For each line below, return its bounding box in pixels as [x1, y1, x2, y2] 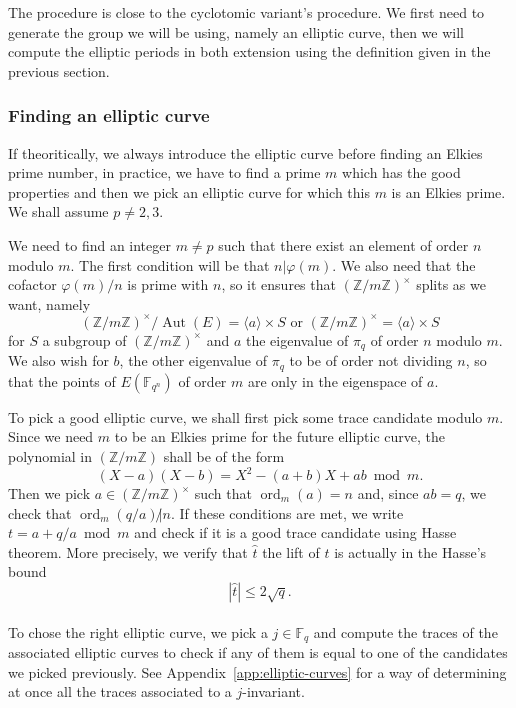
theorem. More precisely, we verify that [8, 541, 248, 562]
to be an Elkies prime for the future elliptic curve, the [114, 426, 445, 447]
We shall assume [8, 201, 109, 222]
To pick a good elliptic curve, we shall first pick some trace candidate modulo [8, 406, 483, 427]
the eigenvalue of [245, 329, 349, 350]
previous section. [8, 60, 110, 81]
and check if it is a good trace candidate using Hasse [134, 522, 457, 543]
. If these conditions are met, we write [170, 502, 404, 523]
